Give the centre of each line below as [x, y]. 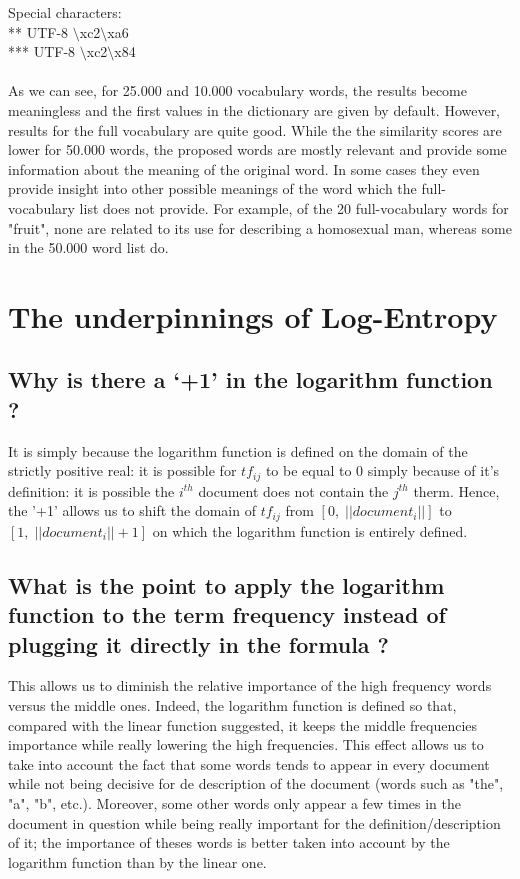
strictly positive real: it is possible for [122, 470]
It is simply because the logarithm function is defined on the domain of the [238, 450]
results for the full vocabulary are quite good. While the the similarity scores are [255, 129]
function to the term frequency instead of [227, 614]
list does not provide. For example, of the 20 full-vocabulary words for [294, 207]
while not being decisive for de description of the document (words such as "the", [256, 783]
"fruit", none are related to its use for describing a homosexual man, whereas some [260, 227]
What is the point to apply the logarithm [226, 584]
